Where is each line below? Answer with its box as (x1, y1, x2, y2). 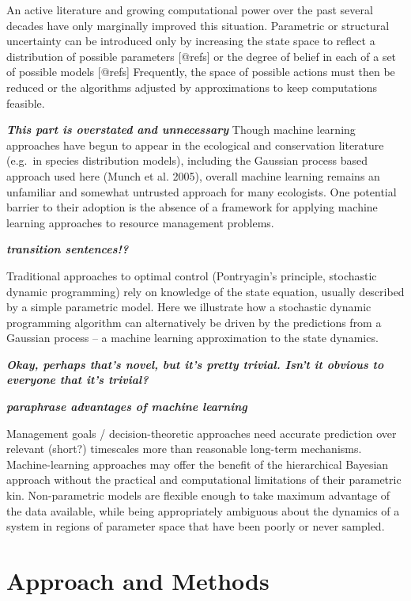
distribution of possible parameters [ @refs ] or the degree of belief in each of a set (6, 48, 397, 64)
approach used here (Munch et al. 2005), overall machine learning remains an (6, 167, 380, 184)
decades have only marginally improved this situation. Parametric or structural (6, 17, 390, 33)
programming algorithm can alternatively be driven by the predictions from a (6, 314, 382, 330)
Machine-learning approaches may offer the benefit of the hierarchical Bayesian (6, 455, 389, 472)
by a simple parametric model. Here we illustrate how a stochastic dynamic (6, 299, 371, 315)
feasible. (6, 94, 45, 111)
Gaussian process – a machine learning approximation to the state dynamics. (6, 329, 379, 346)
